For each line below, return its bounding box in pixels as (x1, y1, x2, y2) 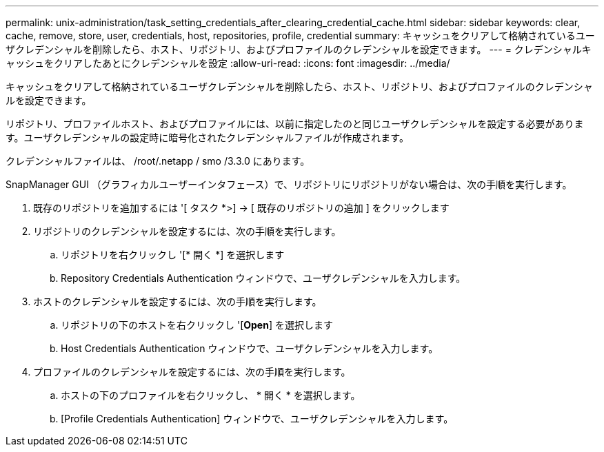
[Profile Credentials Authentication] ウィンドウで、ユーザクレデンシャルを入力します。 (61, 413, 454, 424)
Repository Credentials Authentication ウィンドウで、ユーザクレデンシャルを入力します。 (61, 272, 466, 284)
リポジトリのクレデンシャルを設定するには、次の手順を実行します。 (33, 225, 341, 237)
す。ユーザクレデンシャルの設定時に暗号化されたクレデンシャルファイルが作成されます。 (6, 132, 409, 143)
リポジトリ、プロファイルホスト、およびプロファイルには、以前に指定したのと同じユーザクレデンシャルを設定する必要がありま (6, 118, 584, 130)
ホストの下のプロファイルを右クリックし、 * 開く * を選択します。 (61, 389, 361, 401)
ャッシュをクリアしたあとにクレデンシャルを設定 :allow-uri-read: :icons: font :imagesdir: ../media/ (6, 57, 450, 69)
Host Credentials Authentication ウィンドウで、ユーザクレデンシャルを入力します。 (61, 342, 439, 354)
